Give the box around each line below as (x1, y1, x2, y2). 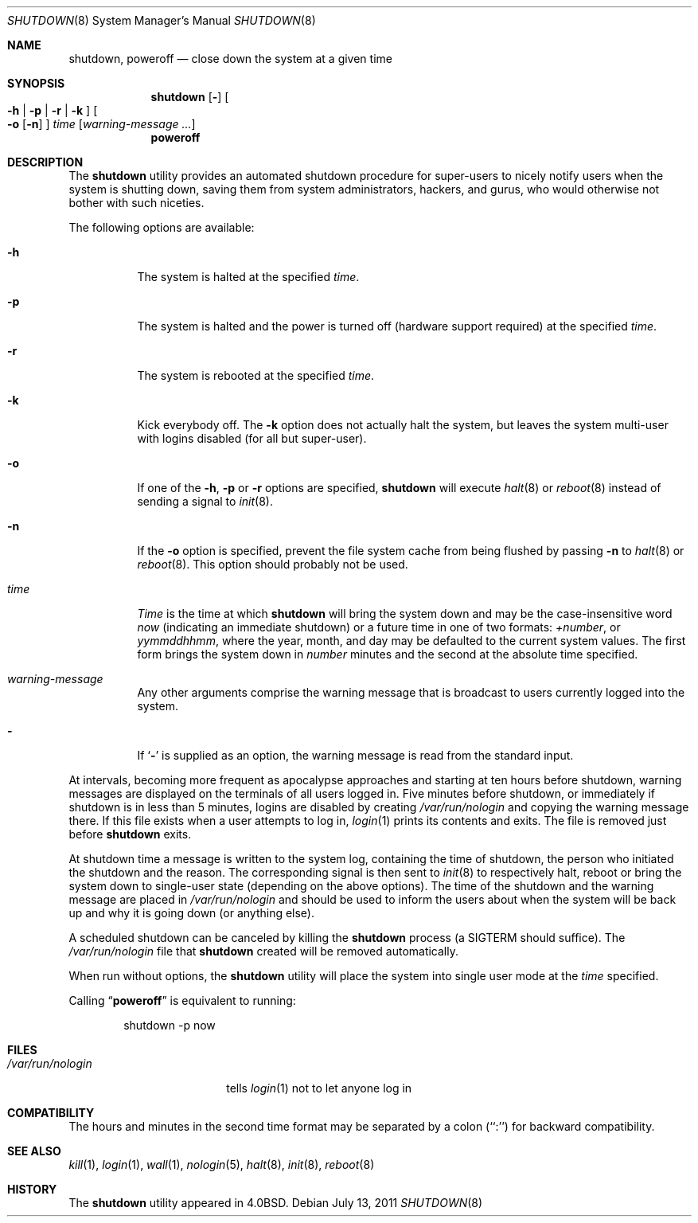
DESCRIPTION (7, 155, 84, 169)
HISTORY (7, 1182, 57, 1196)
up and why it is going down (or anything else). (68, 906, 315, 920)
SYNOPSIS (7, 76, 65, 90)
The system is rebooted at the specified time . (137, 369, 375, 382)
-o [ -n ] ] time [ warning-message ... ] (7, 117, 196, 131)
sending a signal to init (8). (137, 494, 273, 508)
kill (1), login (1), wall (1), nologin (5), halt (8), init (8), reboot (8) (68, 1158, 375, 1171)
